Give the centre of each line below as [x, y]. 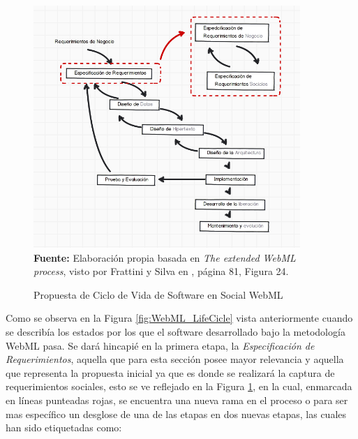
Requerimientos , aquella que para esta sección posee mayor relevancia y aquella [175, 359]
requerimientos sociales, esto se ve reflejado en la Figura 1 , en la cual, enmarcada [179, 386]
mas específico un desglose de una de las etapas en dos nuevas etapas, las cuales [176, 414]
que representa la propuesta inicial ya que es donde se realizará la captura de [170, 372]
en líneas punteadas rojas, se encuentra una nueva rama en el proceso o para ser [177, 400]
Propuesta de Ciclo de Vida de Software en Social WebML [158, 294]
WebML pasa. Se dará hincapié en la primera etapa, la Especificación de [160, 345]
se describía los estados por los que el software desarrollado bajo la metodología [176, 332]
